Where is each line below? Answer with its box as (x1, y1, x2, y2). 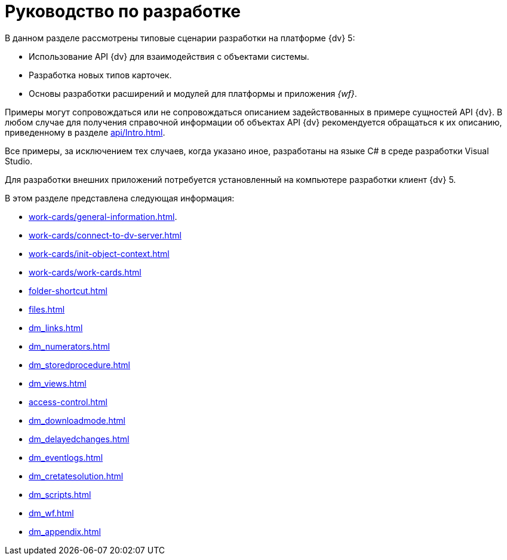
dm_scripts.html (29, 489, 91, 500)
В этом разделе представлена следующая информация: (5, 192, 235, 203)
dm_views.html (29, 378, 87, 388)
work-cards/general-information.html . (29, 211, 177, 222)
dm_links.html (29, 322, 83, 333)
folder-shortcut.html (29, 285, 107, 296)
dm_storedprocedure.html (29, 359, 130, 370)
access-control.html (29, 396, 107, 407)
